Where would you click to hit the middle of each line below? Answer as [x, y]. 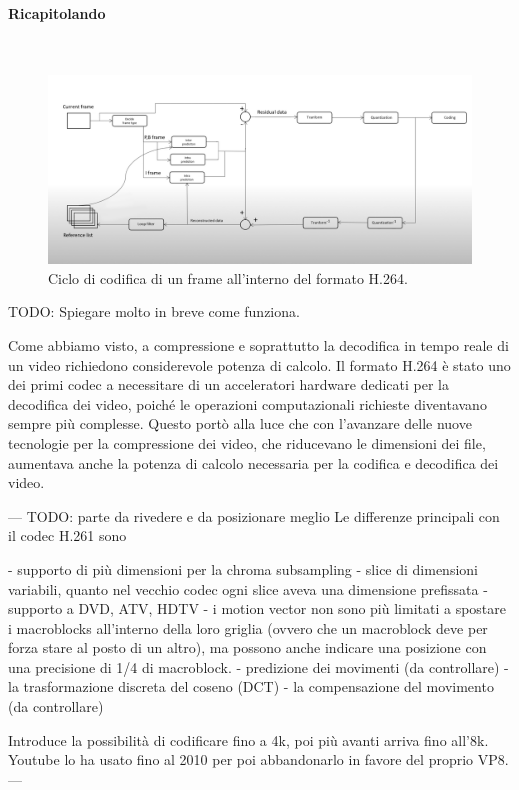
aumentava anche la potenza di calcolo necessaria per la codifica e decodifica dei [253, 462]
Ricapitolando [57, 12]
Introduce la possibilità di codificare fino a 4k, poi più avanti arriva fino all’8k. [248, 739]
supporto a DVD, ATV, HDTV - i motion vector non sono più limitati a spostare [257, 608]
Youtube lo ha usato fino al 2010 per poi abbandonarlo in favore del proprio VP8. [258, 759]
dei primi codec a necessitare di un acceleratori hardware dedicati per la [229, 384]
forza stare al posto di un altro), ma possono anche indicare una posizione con [247, 647]
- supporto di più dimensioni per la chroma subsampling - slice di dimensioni [243, 568]
